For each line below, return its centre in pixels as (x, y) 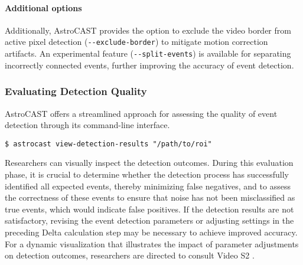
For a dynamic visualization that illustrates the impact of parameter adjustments (152, 243)
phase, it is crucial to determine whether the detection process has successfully (147, 174)
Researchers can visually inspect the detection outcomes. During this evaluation (149, 163)
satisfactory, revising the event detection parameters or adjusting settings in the (149, 220)
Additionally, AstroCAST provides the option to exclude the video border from (148, 30)
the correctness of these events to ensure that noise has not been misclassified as (150, 197)
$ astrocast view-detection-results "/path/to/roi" (108, 144)
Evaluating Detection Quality (76, 91)
